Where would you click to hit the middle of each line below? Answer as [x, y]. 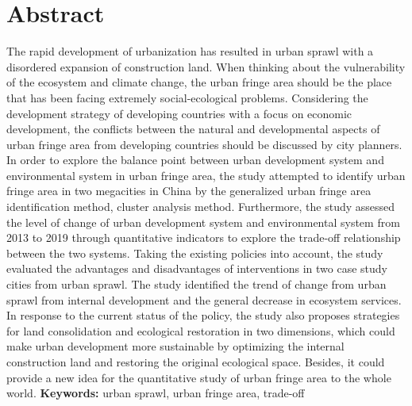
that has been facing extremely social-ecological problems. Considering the [187, 97]
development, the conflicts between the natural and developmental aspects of [193, 129]
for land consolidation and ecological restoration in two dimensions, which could [201, 330]
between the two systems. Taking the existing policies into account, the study [195, 253]
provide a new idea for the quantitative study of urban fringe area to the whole [199, 377]
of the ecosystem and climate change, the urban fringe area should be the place [199, 82]
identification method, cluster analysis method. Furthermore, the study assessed [201, 207]
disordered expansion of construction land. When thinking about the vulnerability [206, 66]
